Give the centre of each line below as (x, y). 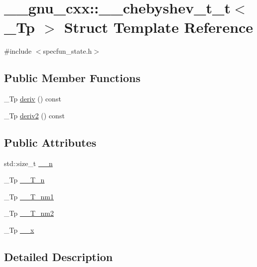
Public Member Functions (72, 78)
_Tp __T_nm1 (29, 196)
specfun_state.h (67, 51)
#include (18, 51)
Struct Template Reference (159, 27)
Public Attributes (50, 142)
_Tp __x (19, 229)
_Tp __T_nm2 (29, 213)
